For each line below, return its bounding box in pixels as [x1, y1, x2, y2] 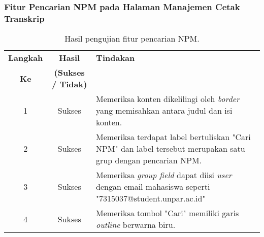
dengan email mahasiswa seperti [96, 181, 210, 193]
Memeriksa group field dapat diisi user [96, 169, 232, 181]
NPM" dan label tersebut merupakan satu [96, 143, 245, 155]
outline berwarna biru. [96, 219, 176, 231]
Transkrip [4, 12, 45, 24]
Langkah [8, 52, 43, 64]
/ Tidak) [52, 78, 87, 90]
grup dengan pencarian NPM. [96, 154, 202, 166]
